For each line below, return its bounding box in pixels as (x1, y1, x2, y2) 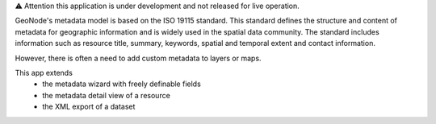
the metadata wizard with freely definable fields (42, 79, 201, 89)
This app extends (15, 68, 73, 77)
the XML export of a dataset (42, 101, 136, 112)
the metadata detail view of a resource (42, 90, 171, 100)
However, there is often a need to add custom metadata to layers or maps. (15, 53, 262, 63)
